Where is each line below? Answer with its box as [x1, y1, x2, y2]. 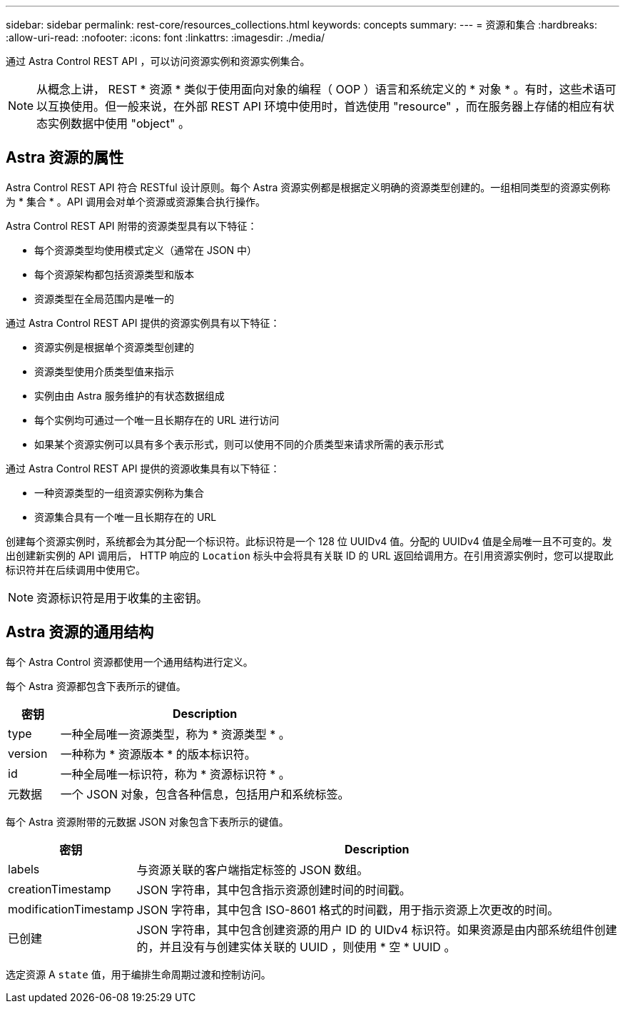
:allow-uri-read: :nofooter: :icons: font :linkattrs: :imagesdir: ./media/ [6, 31, 325, 44]
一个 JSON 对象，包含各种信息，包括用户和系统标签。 [60, 786, 350, 801]
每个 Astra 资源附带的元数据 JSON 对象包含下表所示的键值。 [6, 815, 289, 828]
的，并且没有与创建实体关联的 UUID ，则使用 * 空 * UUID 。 [136, 939, 456, 954]
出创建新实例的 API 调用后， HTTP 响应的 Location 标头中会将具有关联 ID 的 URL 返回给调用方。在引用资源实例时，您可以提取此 [6, 549, 614, 562]
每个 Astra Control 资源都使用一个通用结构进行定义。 [6, 655, 253, 668]
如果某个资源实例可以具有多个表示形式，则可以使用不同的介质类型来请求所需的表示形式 [34, 437, 444, 450]
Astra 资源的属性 [6, 148, 124, 167]
